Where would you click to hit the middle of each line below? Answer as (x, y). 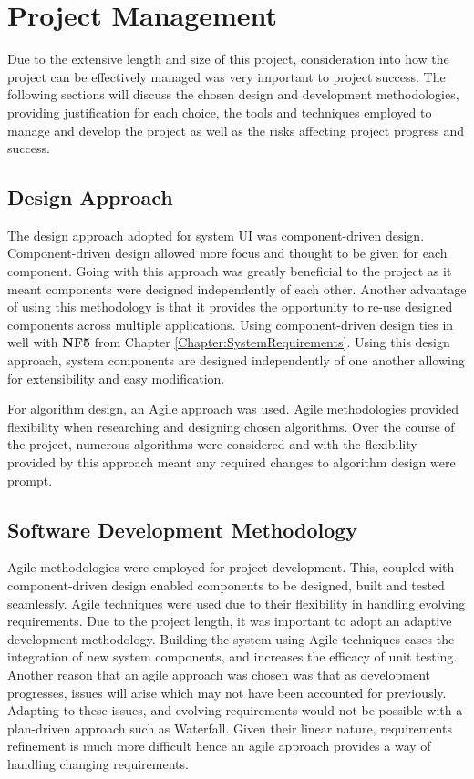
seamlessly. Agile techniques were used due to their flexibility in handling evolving (237, 603)
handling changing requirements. (98, 763)
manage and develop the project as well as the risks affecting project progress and (236, 130)
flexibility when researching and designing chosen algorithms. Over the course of (231, 426)
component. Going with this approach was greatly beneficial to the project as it (230, 271)
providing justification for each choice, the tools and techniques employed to (220, 112)
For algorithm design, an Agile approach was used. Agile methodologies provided (233, 409)
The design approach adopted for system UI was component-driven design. (216, 235)
